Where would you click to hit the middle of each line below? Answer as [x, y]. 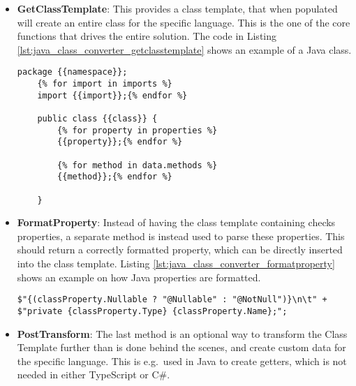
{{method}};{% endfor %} [115, 177]
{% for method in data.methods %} [138, 165]
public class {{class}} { [97, 119]
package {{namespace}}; [72, 72]
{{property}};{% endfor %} [120, 142]
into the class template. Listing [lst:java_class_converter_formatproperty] [176, 263]
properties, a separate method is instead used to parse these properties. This [181, 236]
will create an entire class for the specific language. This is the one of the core [184, 22]
